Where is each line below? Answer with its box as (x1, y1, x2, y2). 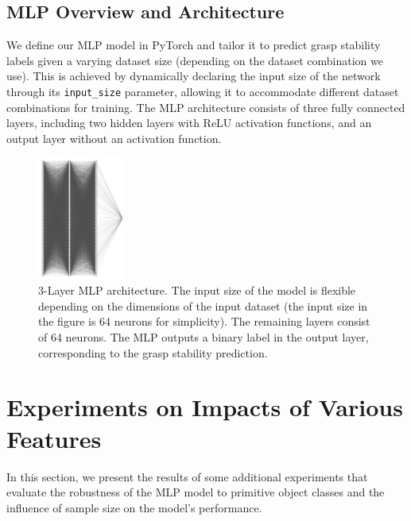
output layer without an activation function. (6, 129, 222, 146)
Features (6, 422, 102, 454)
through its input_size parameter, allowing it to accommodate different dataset (6, 83, 399, 99)
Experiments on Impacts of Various (6, 391, 403, 423)
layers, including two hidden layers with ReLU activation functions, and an (6, 114, 372, 131)
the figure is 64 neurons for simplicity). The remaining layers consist (38, 313, 370, 330)
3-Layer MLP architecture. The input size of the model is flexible (38, 282, 356, 299)
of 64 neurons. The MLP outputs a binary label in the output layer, (38, 329, 369, 345)
